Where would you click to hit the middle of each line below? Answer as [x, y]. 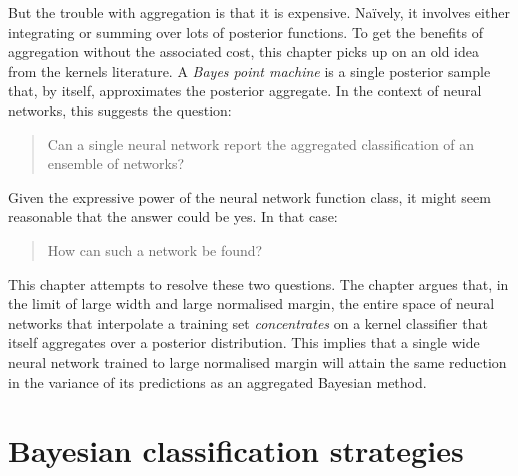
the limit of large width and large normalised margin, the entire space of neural [251, 303]
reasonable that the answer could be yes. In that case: [173, 216]
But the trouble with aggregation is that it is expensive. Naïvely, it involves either [259, 12]
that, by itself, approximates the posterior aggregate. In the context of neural [245, 90]
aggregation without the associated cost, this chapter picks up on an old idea [244, 51]
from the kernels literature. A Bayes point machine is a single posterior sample [249, 70]
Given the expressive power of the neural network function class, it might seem [249, 196]
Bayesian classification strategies [236, 450]
